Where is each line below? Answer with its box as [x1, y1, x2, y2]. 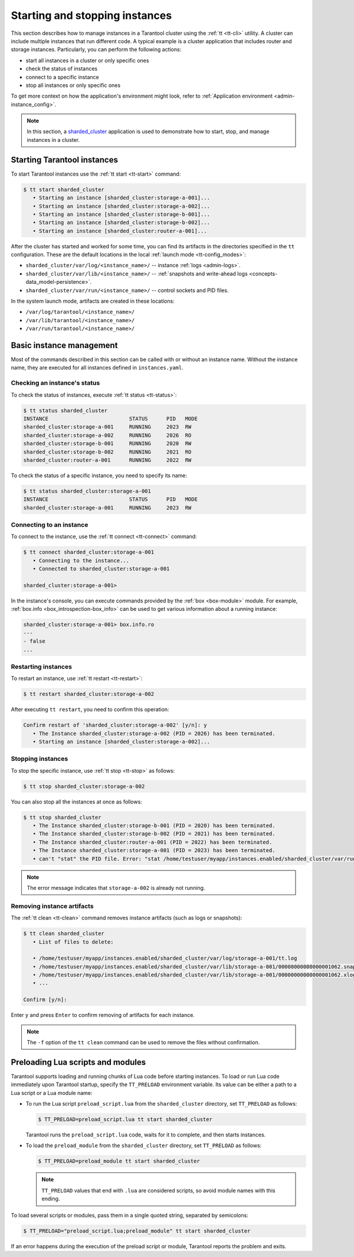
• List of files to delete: [32, 938, 114, 945]
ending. [41, 1195, 60, 1203]
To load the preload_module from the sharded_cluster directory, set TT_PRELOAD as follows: [25, 1142, 262, 1149]
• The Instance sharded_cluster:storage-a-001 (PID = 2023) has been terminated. [32, 847, 276, 854]
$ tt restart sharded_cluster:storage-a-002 [23, 691, 155, 698]
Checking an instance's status [11, 379, 100, 387]
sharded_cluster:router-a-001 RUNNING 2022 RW [23, 456, 192, 464]
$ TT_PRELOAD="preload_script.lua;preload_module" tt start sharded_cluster [23, 1227, 251, 1234]
